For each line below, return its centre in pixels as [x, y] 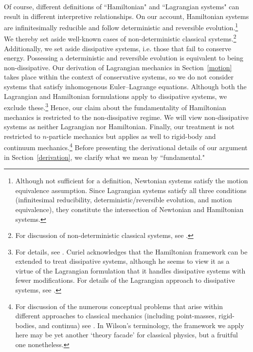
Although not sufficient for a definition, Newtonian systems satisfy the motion [132, 181]
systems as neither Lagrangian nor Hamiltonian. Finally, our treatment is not [119, 127]
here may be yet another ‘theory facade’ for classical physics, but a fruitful [126, 335]
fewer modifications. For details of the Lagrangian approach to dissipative [125, 280]
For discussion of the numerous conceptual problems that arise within [119, 306]
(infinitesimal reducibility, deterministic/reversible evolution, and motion [124, 200]
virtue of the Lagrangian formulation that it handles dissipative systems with [130, 270]
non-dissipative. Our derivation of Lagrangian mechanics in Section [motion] [118, 67]
